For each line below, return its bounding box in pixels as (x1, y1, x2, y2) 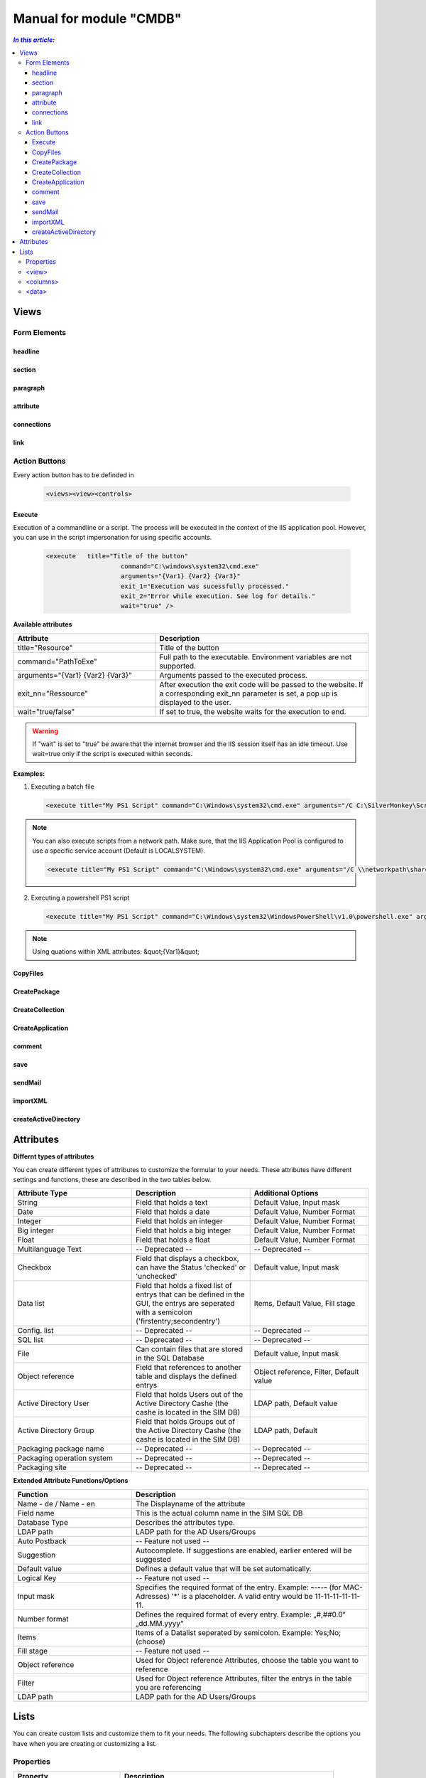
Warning (32, 726, 58, 735)
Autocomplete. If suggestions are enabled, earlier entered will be (135, 1545, 352, 1555)
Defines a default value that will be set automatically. (135, 1563, 312, 1573)
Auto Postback (17, 1536, 67, 1546)
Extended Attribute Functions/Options (13, 1476, 129, 1485)
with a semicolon (136, 1307, 193, 1317)
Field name (17, 1508, 55, 1518)
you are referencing (135, 1682, 202, 1692)
